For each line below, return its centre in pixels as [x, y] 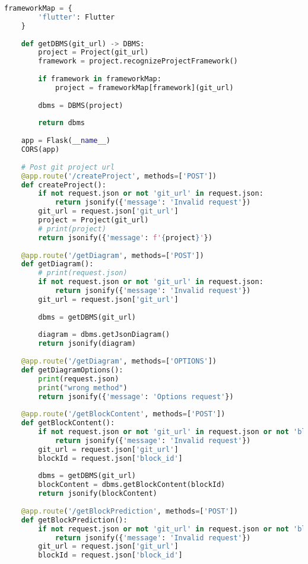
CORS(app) [40, 149]
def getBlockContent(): [68, 423]
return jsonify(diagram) [87, 344]
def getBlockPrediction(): [74, 520]
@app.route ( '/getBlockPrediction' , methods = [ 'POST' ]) [129, 511]
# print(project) [72, 229]
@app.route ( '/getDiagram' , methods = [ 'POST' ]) [112, 255]
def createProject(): [63, 185]
